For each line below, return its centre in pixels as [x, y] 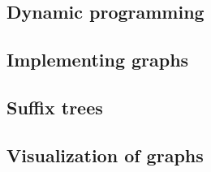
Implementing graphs [98, 60]
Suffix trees [55, 107]
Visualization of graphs [105, 155]
